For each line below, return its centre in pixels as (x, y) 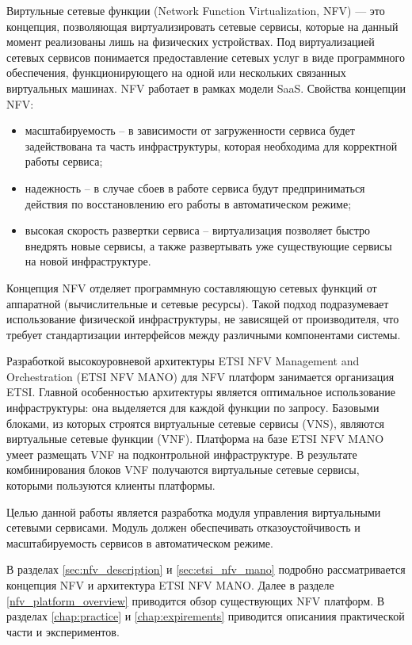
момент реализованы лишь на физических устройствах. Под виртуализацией (191, 42)
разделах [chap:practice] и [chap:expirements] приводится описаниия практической (206, 616)
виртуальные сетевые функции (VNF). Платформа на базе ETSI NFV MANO (195, 439)
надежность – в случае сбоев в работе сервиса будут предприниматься (195, 187)
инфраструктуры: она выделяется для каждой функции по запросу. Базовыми (193, 408)
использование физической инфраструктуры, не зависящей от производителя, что (203, 319)
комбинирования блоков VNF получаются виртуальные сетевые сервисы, (183, 469)
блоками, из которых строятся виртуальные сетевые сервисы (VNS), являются (196, 423)
